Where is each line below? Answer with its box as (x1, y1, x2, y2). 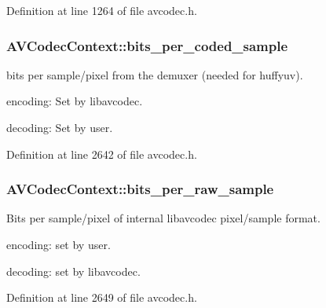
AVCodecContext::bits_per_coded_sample (6, 35, 288, 55)
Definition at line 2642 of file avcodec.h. (6, 145, 197, 162)
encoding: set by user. (6, 236, 111, 252)
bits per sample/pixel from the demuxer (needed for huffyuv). (6, 66, 303, 82)
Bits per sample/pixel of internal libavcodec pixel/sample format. (6, 210, 321, 226)
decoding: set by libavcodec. (6, 262, 141, 279)
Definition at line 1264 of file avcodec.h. (6, 2, 197, 18)
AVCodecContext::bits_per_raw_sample (6, 179, 274, 199)
